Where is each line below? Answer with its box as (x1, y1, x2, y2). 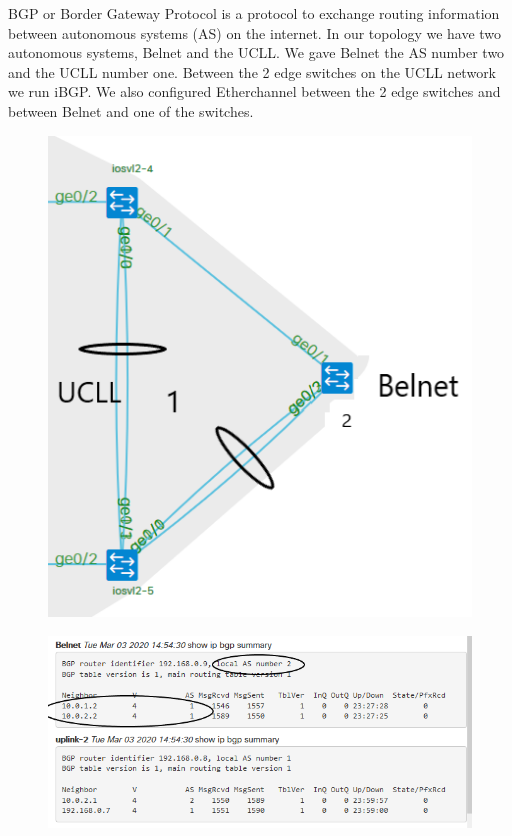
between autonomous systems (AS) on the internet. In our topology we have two (8, 22, 502, 43)
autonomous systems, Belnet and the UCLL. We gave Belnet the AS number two (8, 42, 505, 63)
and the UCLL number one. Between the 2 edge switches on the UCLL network (8, 61, 497, 82)
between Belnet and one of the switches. (8, 100, 254, 121)
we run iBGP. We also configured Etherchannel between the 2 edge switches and (8, 81, 501, 102)
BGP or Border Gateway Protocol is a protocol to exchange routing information (8, 3, 500, 23)
